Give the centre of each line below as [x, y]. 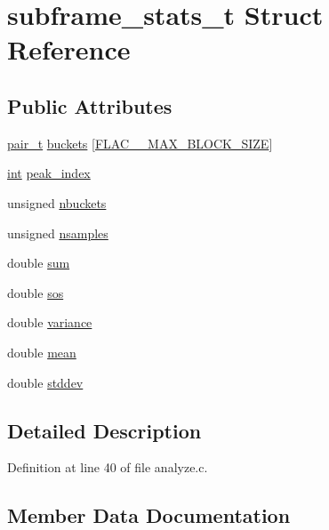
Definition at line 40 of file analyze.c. [108, 467]
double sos [36, 292]
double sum [39, 263]
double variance [50, 322]
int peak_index [49, 173]
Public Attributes [90, 105]
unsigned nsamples [58, 233]
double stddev [45, 382]
